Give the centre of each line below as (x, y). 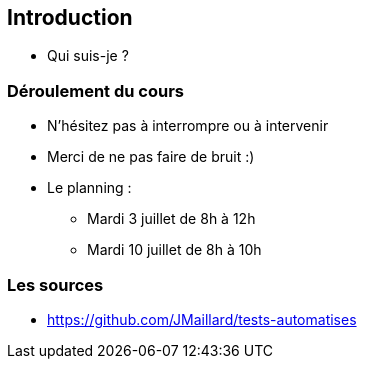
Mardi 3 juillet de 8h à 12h (171, 219)
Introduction (70, 17)
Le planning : (89, 188)
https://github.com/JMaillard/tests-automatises (202, 319)
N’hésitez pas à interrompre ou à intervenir (188, 126)
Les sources (55, 284)
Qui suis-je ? (88, 56)
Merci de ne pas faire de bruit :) (151, 157)
